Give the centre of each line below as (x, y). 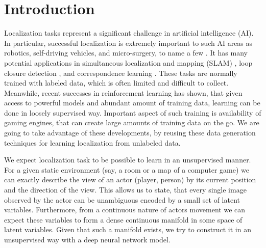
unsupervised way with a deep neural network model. (87, 239)
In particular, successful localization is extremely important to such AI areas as (128, 43)
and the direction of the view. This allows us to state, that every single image (125, 190)
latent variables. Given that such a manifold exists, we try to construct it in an (128, 229)
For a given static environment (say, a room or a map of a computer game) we (127, 169)
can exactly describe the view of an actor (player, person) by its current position (130, 180)
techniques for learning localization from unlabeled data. (92, 142)
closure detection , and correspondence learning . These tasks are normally (121, 73)
